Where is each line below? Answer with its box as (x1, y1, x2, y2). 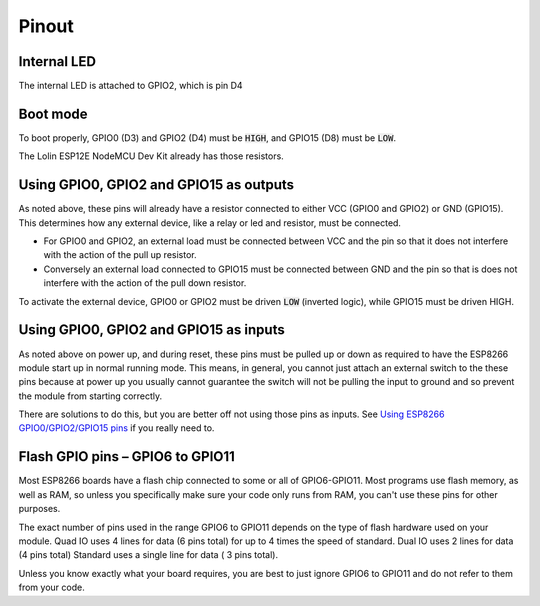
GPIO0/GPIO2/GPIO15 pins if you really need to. (18, 422, 215, 434)
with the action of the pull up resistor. (43, 249, 197, 261)
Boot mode (18, 105, 89, 122)
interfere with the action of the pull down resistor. (43, 277, 247, 289)
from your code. (18, 581, 85, 594)
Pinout (18, 15, 75, 37)
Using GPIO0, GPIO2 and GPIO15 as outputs (18, 176, 295, 194)
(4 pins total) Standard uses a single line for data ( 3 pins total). (18, 549, 279, 561)
